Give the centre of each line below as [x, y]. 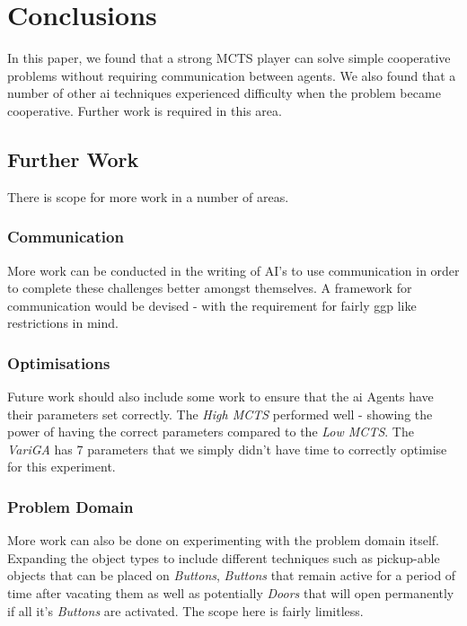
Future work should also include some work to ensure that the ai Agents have [220, 397]
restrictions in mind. [63, 323]
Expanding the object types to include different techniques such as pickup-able [224, 557]
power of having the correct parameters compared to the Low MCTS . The [211, 432]
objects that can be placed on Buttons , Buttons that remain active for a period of [232, 575]
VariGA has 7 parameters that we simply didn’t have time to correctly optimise [227, 449]
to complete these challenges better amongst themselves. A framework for [210, 288]
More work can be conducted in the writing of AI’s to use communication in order [233, 270]
